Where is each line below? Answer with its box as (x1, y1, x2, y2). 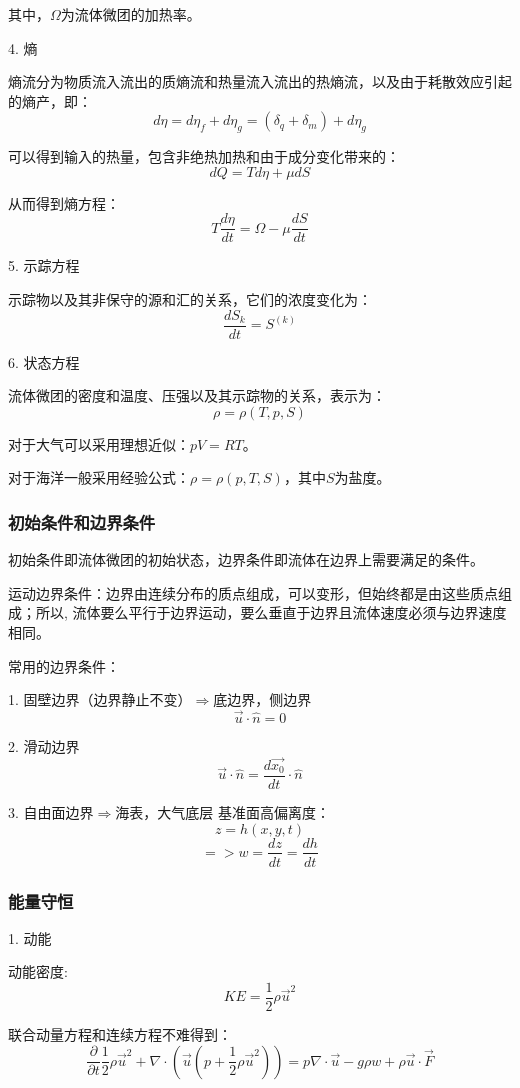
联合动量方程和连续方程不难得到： (8, 1024, 232, 1045)
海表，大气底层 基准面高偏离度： (115, 801, 330, 822)
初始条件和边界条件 (8, 509, 156, 534)
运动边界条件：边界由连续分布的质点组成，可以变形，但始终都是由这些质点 (8, 582, 498, 603)
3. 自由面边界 (8, 801, 94, 822)
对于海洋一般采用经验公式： (8, 467, 190, 488)
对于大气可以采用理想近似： (8, 433, 190, 454)
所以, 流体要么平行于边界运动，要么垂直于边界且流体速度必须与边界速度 (35, 602, 507, 623)
